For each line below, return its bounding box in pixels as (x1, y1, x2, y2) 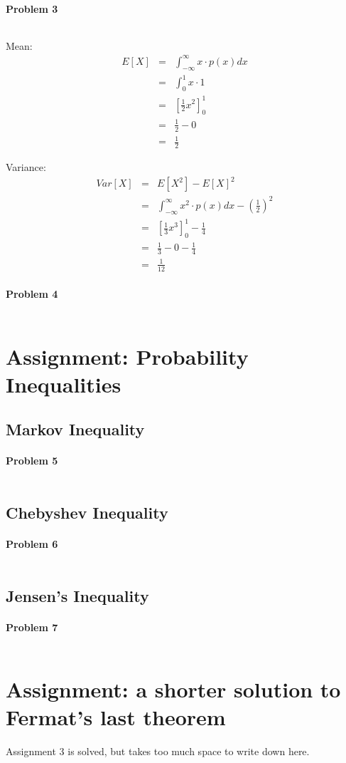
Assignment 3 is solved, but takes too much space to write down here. (6, 744, 310, 759)
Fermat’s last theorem (6, 702, 226, 732)
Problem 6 (6, 536, 58, 551)
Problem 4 (6, 286, 58, 301)
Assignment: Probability (6, 341, 249, 370)
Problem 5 (6, 453, 58, 468)
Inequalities (6, 369, 121, 398)
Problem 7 (6, 619, 58, 634)
